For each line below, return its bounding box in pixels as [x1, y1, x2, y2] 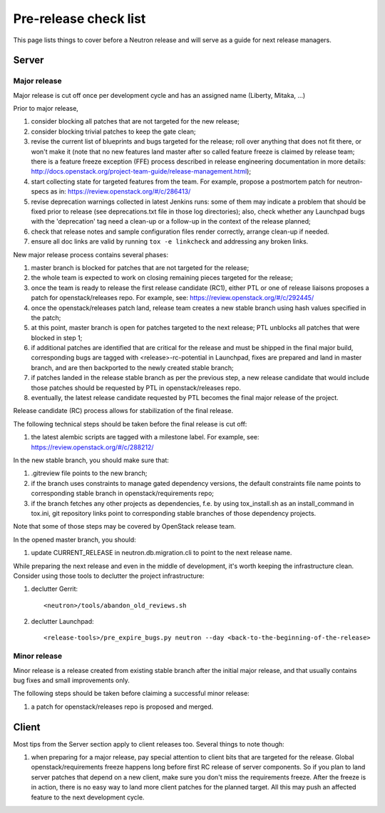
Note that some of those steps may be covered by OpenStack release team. [13, 522, 237, 531]
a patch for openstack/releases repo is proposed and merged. [31, 702, 214, 711]
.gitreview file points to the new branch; [31, 469, 148, 478]
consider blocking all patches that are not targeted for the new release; [31, 117, 240, 126]
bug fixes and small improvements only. [13, 676, 130, 684]
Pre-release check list [13, 11, 146, 26]
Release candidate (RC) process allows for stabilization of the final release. [13, 406, 234, 415]
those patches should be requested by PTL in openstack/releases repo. [31, 383, 242, 392]
